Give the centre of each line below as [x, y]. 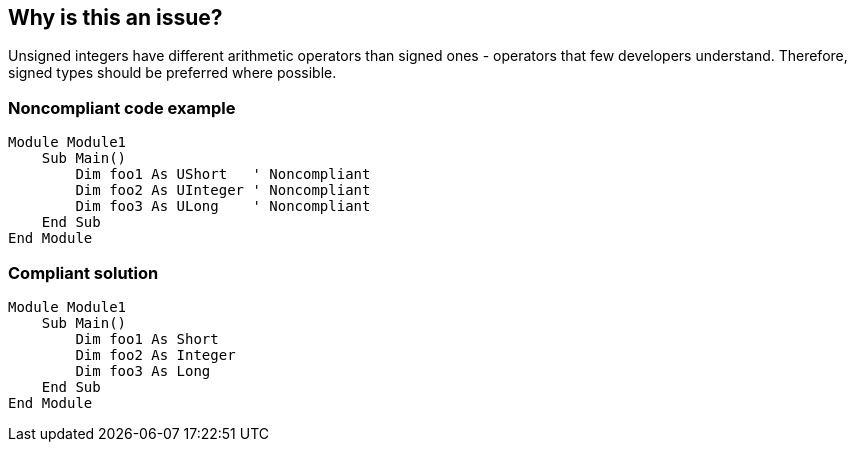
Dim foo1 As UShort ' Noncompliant [223, 174]
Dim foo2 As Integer [155, 354]
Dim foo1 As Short [147, 338]
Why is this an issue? [115, 17]
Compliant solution [83, 272]
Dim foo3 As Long [143, 370]
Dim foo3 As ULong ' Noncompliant [223, 206]
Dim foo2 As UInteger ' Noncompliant [223, 190]
